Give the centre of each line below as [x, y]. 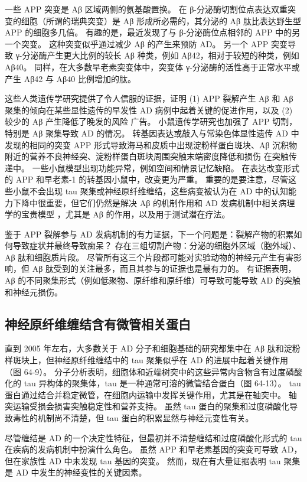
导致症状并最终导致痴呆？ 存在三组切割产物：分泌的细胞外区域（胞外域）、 [157, 245]
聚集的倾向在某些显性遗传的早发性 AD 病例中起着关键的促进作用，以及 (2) [149, 110]
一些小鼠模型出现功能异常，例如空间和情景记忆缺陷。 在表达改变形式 [166, 167]
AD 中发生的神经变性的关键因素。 [81, 472]
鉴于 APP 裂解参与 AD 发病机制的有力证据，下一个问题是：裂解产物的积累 [149, 234]
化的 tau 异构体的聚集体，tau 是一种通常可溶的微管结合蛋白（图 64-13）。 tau [153, 383]
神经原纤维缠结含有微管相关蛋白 [98, 323]
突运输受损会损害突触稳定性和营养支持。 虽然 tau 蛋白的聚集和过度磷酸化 [147, 406]
